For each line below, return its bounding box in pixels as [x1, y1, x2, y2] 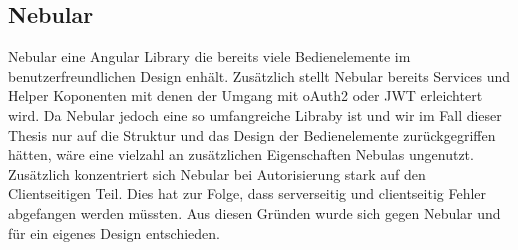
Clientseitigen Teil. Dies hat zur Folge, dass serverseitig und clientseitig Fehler [8, 183, 487, 204]
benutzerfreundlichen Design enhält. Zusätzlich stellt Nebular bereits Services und [8, 65, 511, 86]
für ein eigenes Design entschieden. [8, 222, 221, 243]
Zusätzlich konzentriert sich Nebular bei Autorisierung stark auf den [8, 163, 426, 184]
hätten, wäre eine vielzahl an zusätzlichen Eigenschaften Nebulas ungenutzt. [8, 144, 474, 165]
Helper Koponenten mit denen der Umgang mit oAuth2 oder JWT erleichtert [8, 85, 483, 106]
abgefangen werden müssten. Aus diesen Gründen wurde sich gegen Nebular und [8, 202, 501, 223]
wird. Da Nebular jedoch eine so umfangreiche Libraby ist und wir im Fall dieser [8, 104, 502, 125]
